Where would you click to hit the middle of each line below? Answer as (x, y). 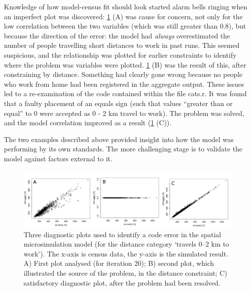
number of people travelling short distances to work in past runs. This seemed (122, 45)
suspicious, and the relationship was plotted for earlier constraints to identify (120, 55)
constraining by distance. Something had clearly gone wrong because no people (123, 74)
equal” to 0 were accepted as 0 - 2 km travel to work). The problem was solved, (124, 113)
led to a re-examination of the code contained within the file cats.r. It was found (125, 93)
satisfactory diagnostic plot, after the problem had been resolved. (122, 282)
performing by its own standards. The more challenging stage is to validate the (123, 149)
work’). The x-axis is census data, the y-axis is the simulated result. (126, 253)
